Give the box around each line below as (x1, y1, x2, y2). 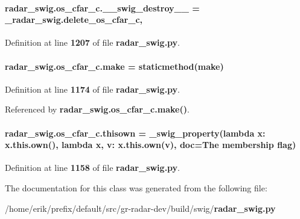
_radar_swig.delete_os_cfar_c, (5, 13, 143, 26)
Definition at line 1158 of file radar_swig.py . (5, 161, 180, 174)
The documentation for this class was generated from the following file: (5, 181, 267, 194)
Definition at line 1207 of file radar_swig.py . (5, 36, 180, 49)
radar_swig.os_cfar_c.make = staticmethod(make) (5, 60, 224, 72)
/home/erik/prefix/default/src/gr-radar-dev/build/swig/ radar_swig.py (5, 202, 276, 214)
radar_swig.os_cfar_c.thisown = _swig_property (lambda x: (5, 126, 266, 139)
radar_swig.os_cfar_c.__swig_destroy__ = (5, 1, 200, 14)
